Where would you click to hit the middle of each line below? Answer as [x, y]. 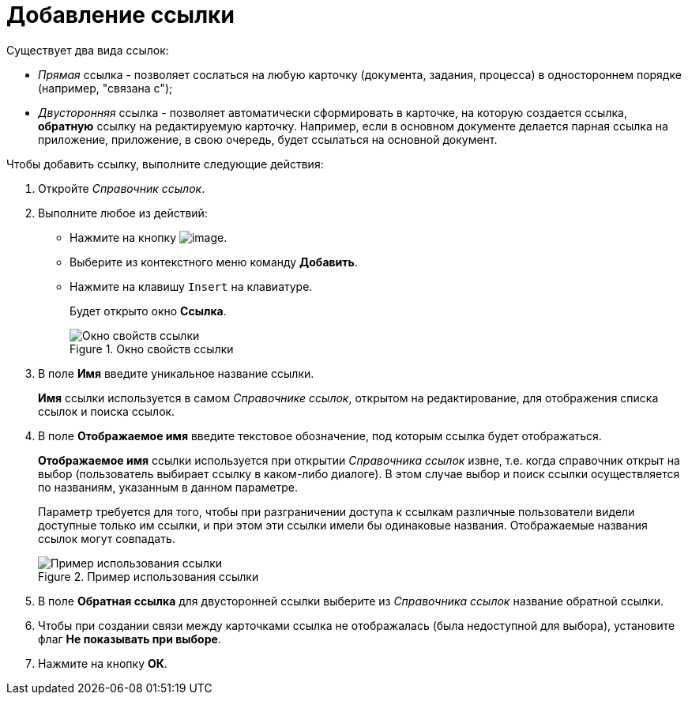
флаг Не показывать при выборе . [130, 639]
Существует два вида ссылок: [88, 50]
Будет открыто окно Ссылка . [148, 311]
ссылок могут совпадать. [107, 538]
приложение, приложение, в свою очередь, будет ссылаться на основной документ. [268, 139]
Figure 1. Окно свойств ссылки [152, 349]
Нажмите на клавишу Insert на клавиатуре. [191, 286]
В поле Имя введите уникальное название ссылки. [176, 373]
